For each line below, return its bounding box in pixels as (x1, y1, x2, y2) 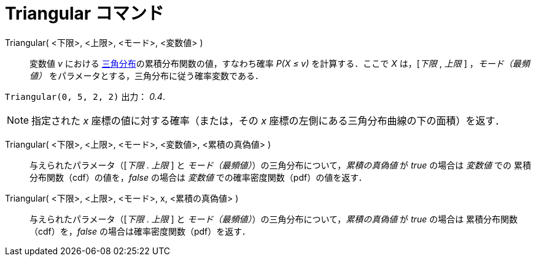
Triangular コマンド (5, 3, 164, 24)
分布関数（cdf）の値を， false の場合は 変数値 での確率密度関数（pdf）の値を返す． (29, 172, 367, 183)
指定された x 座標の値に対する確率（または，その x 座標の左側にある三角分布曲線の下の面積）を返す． (31, 114, 505, 127)
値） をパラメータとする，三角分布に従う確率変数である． (29, 70, 263, 81)
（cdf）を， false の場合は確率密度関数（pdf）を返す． (29, 225, 251, 236)
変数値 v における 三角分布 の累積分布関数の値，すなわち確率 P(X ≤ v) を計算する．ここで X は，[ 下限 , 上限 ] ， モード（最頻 (29, 58, 530, 69)
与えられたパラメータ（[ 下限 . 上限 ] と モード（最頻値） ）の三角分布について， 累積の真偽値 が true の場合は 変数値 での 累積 (29, 159, 531, 170)
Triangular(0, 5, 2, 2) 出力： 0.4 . (5, 91, 165, 102)
